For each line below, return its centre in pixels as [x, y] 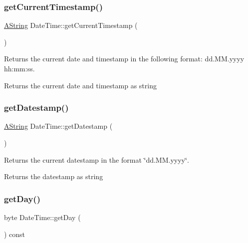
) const [15, 234]
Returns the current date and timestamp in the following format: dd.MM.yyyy [124, 59]
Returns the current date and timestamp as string [80, 85]
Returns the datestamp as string [54, 176]
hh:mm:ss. [19, 68]
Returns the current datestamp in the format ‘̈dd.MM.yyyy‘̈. [97, 159]
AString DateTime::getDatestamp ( [58, 126]
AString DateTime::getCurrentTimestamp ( [71, 25]
